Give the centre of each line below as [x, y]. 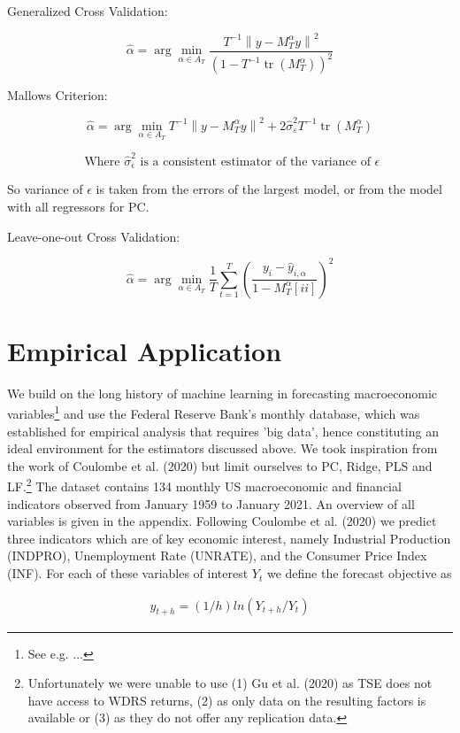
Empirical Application [145, 350]
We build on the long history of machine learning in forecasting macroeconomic [222, 393]
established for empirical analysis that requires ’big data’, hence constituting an [223, 431]
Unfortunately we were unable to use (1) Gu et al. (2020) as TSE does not [230, 683]
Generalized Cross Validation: [88, 11]
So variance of [45, 189]
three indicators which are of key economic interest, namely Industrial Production [229, 538]
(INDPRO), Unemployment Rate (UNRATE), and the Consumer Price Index [217, 556]
